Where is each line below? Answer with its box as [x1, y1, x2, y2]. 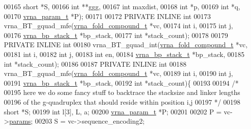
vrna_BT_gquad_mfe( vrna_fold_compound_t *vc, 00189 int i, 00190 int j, [4, 68, 233, 78]
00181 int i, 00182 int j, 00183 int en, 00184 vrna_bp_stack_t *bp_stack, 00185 [4, 49, 245, 59]
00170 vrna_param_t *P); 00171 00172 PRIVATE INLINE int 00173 [4, 11, 211, 21]
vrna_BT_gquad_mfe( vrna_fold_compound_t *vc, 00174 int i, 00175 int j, [4, 20, 233, 31]
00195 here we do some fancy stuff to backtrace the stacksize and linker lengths [4, 87, 240, 97]
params [9, 116, 31, 126]
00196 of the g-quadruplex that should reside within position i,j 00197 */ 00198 [4, 96, 241, 107]
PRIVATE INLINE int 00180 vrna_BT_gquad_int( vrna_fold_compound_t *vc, [4, 39, 248, 50]
